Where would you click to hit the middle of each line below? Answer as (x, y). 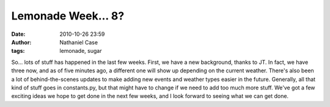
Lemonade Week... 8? (68, 16)
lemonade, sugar (81, 51)
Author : (21, 42)
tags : (18, 51)
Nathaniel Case (79, 42)
